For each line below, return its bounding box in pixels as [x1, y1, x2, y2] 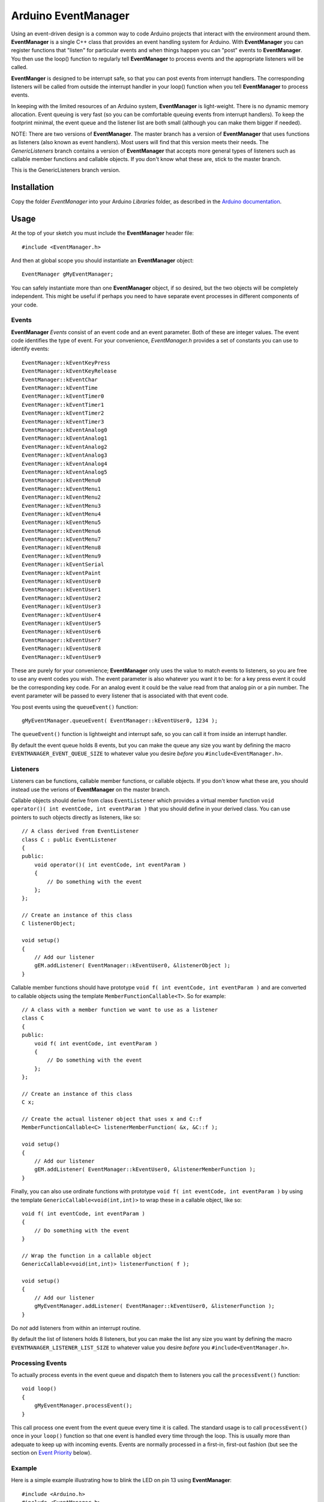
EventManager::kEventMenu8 [22, 544, 101, 551]
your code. [11, 301, 38, 308]
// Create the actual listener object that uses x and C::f [22, 1116, 202, 1123]
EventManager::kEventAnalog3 [22, 452, 107, 459]
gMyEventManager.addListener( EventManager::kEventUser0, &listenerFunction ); [34, 1303, 275, 1310]
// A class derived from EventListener [22, 828, 139, 835]
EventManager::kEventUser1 [22, 586, 101, 593]
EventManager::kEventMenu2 [22, 494, 101, 501]
